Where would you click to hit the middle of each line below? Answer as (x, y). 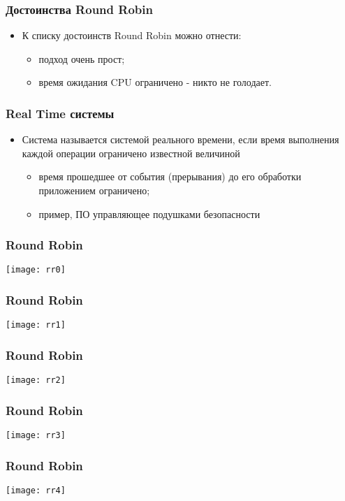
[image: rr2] (36, 380)
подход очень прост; (82, 58)
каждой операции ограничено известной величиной (131, 153)
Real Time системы (60, 113)
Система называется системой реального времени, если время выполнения (181, 139)
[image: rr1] (36, 325)
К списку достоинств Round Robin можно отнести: (132, 35)
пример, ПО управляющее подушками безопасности (149, 213)
